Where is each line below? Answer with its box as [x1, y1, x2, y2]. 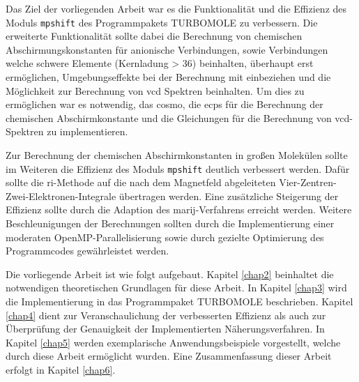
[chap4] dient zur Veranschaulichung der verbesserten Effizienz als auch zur [6, 307, 326, 322]
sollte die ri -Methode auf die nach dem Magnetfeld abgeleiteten [6, 175, 276, 190]
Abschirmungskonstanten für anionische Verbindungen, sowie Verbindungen [6, 42, 328, 56]
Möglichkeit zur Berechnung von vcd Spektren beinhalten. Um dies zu [6, 83, 305, 98]
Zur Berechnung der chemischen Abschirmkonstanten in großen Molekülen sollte [6, 148, 348, 162]
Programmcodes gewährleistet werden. [6, 243, 169, 258]
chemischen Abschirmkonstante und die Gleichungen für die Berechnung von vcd [6, 110, 350, 125]
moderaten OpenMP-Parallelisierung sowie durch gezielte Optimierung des [6, 229, 324, 244]
